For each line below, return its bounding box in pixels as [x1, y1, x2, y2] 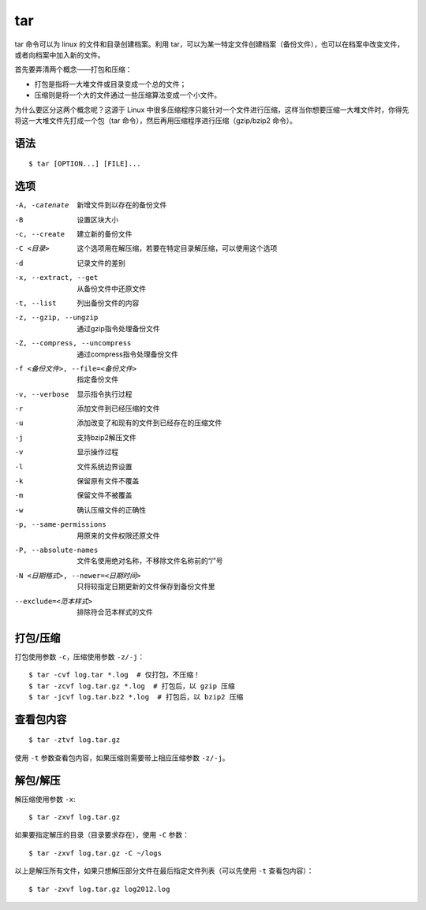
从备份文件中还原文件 [77, 284, 146, 293]
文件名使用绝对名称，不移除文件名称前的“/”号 [77, 556, 224, 565]
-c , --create [14, 229, 65, 238]
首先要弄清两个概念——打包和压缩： [14, 65, 133, 74]
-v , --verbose [14, 390, 69, 398]
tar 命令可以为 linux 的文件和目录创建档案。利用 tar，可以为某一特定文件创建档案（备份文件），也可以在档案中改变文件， [14, 39, 405, 49]
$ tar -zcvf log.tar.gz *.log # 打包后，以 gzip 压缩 [28, 681, 236, 690]
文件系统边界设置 [77, 461, 133, 471]
